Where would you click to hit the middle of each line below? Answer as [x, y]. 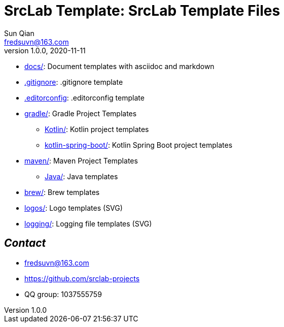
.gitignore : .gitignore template [74, 82]
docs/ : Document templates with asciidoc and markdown [119, 66]
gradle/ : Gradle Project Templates [81, 113]
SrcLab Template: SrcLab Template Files [142, 11]
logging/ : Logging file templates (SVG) [88, 223]
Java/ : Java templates [81, 176]
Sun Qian [19, 33]
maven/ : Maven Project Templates [81, 160]
